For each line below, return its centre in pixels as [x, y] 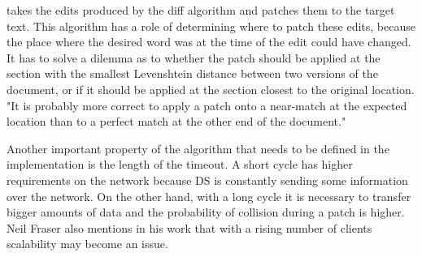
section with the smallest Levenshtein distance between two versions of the [192, 73]
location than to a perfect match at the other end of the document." [176, 121]
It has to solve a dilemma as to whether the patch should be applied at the [194, 57]
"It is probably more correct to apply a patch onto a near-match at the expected [207, 105]
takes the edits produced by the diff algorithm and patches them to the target [201, 10]
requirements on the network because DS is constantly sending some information [207, 180]
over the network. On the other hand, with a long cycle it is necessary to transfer [209, 196]
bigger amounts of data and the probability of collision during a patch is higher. [206, 212]
